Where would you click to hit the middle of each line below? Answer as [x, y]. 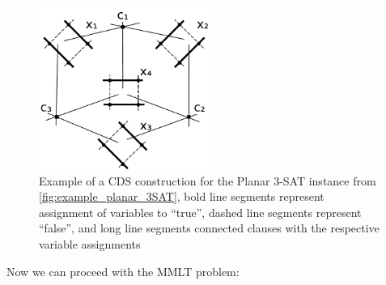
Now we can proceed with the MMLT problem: [123, 271]
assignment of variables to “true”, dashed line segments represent [200, 212]
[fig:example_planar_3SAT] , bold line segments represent [182, 196]
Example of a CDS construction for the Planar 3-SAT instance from [208, 180]
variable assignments [90, 243]
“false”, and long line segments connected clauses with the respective [209, 228]
